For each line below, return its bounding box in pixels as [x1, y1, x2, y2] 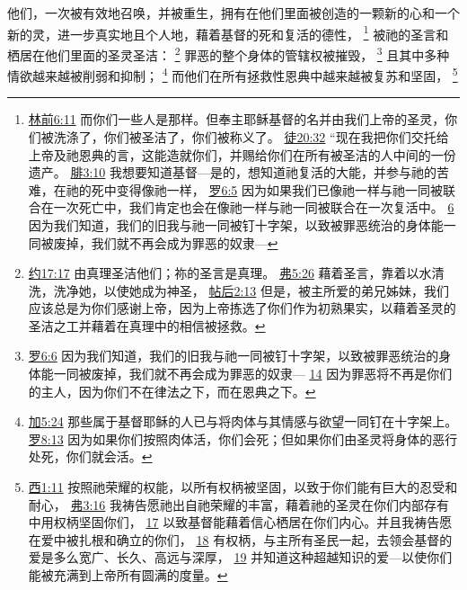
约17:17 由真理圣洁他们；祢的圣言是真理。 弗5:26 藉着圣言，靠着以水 [28, 264, 432, 282]
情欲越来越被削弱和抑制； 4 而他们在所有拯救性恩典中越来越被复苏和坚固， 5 [7, 64, 458, 85]
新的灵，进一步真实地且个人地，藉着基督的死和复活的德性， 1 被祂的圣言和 [7, 22, 449, 43]
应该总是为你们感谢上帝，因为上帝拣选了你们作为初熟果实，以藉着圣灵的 [28, 299, 456, 317]
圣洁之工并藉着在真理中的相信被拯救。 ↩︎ [28, 316, 266, 335]
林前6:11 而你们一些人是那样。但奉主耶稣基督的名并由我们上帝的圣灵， [28, 110, 445, 129]
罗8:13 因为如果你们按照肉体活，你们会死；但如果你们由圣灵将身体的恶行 [28, 429, 458, 448]
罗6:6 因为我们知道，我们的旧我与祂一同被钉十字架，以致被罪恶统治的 [28, 346, 439, 365]
